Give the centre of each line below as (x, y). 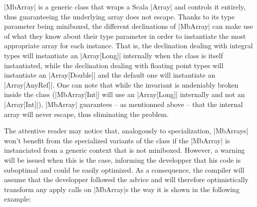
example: (18, 199)
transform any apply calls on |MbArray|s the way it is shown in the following (122, 189)
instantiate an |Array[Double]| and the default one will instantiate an (110, 75)
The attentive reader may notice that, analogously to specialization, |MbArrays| (126, 131)
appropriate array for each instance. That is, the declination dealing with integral (128, 46)
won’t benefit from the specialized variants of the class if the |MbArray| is (117, 140)
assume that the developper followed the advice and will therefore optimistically (126, 179)
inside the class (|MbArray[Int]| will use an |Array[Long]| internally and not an (125, 94)
